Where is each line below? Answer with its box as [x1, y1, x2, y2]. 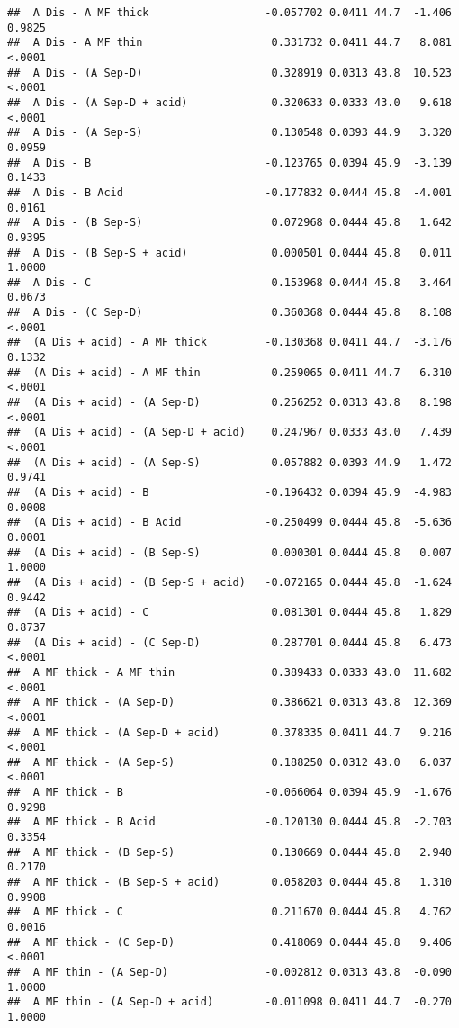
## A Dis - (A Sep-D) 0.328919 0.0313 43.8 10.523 [7, 66, 452, 79]
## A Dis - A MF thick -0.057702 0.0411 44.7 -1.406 [7, 6, 452, 19]
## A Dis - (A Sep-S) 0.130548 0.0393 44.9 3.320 [7, 126, 452, 140]
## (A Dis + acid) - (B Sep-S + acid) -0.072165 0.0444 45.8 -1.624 [7, 575, 452, 589]
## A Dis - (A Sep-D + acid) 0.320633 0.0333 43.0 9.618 [7, 95, 452, 109]
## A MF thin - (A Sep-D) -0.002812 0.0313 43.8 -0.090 [7, 966, 452, 978]
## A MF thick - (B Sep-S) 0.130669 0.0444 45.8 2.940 [7, 845, 452, 859]
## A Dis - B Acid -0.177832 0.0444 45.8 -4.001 [7, 185, 452, 199]
